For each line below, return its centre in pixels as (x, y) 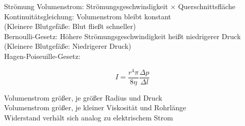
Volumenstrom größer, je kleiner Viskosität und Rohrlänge (95, 107)
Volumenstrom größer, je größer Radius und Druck (83, 97)
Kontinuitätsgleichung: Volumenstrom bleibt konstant (88, 16)
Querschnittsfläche (207, 6)
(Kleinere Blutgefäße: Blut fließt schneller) (70, 26)
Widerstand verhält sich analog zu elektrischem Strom (89, 117)
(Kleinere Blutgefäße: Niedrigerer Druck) (68, 46)
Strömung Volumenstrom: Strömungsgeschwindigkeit (86, 6)
